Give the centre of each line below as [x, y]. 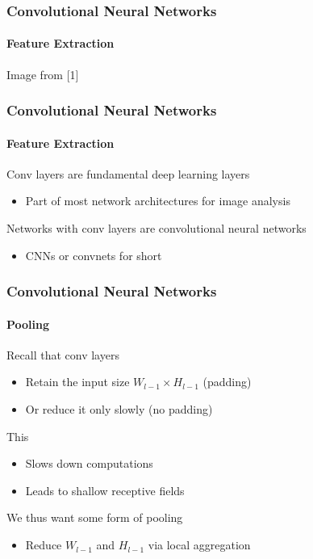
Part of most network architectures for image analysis [158, 201]
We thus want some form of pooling [95, 517]
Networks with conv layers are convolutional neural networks [156, 228]
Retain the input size [77, 382]
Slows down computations [89, 463]
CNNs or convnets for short [94, 255]
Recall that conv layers [63, 354]
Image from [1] [43, 74]
